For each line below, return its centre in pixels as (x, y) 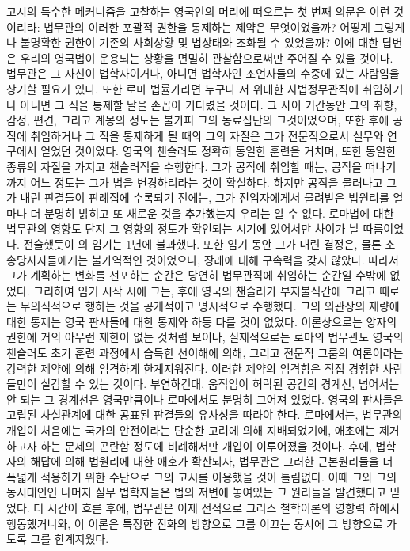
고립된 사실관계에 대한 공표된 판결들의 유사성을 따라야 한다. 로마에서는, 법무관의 (205, 414)
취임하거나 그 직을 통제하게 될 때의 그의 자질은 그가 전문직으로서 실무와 (207, 135)
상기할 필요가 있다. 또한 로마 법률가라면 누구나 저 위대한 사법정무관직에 (183, 88)
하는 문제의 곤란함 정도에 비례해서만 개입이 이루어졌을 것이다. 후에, (206, 445)
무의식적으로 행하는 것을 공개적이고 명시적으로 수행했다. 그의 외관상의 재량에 (210, 306)
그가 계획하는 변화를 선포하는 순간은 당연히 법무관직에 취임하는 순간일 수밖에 (196, 275)
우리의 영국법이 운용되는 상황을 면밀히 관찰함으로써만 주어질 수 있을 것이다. (207, 57)
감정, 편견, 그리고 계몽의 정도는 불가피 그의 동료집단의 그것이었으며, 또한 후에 (198, 120)
